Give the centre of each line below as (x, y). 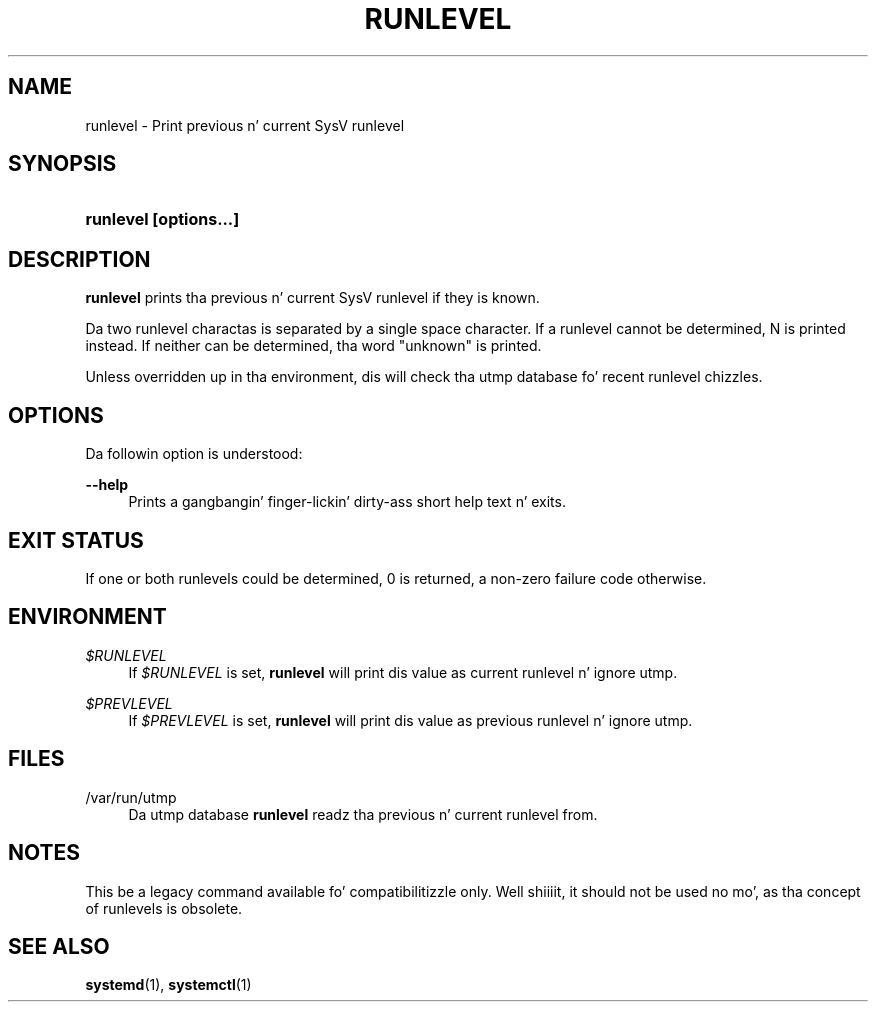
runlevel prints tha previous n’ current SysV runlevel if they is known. (312, 298)
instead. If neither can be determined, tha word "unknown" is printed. (313, 346)
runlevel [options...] (162, 219)
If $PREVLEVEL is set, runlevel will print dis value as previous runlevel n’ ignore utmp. (410, 720)
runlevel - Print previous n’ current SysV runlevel (245, 125)
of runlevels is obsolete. (164, 908)
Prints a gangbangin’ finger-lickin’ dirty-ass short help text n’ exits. (347, 502)
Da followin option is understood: (194, 454)
